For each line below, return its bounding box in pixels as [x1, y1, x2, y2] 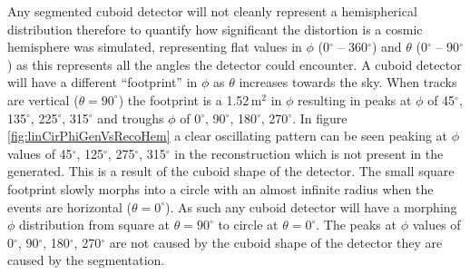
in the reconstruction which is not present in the [174, 143, 444, 162]
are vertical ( [7, 90, 79, 109]
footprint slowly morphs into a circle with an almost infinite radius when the [7, 179, 434, 198]
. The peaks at [316, 215, 397, 234]
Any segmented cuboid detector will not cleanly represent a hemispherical [7, 2, 417, 20]
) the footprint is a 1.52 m [118, 90, 262, 109]
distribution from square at [19, 215, 170, 234]
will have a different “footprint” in [7, 73, 198, 92]
